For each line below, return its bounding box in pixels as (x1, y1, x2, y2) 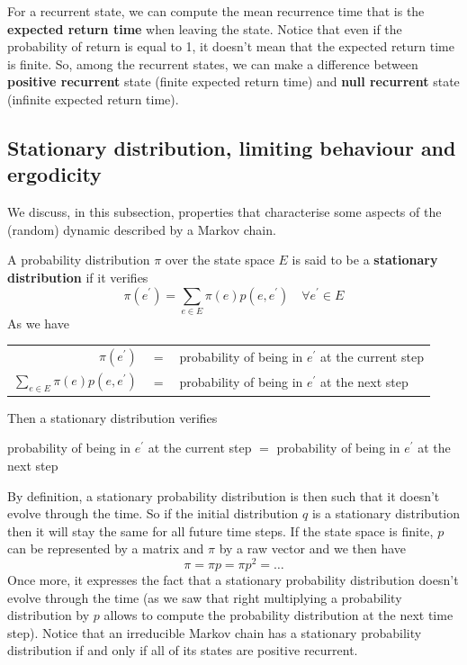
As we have (7, 313, 69, 332)
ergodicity (7, 160, 102, 188)
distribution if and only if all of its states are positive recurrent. (7, 641, 358, 660)
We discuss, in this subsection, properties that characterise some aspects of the (7, 202, 442, 221)
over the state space (165, 250, 274, 269)
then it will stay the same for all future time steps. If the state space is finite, (7, 521, 434, 540)
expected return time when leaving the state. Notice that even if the (7, 19, 402, 38)
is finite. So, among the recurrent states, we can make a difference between (7, 54, 418, 73)
